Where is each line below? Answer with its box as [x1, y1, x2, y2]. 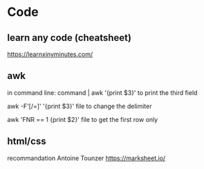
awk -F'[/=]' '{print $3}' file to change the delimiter [7, 102, 152, 110]
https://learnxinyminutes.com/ [7, 50, 93, 58]
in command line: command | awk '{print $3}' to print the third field [7, 88, 198, 97]
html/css [7, 136, 46, 148]
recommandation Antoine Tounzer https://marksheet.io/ [7, 154, 166, 162]
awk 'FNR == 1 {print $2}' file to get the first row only [7, 115, 158, 123]
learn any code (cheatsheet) [7, 32, 131, 44]
